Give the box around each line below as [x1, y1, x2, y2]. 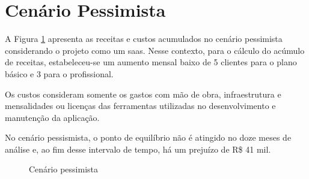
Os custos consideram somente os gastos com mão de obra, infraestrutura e [5, 87, 281, 100]
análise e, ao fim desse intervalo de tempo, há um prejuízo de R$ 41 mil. [5, 142, 271, 155]
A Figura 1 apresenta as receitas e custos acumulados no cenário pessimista [5, 32, 283, 45]
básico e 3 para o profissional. [5, 67, 114, 80]
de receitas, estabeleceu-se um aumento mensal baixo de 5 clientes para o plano [5, 56, 297, 68]
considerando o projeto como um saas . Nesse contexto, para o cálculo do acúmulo [5, 44, 305, 56]
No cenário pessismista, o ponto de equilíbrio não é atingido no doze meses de [5, 131, 292, 144]
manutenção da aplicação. [5, 111, 100, 123]
